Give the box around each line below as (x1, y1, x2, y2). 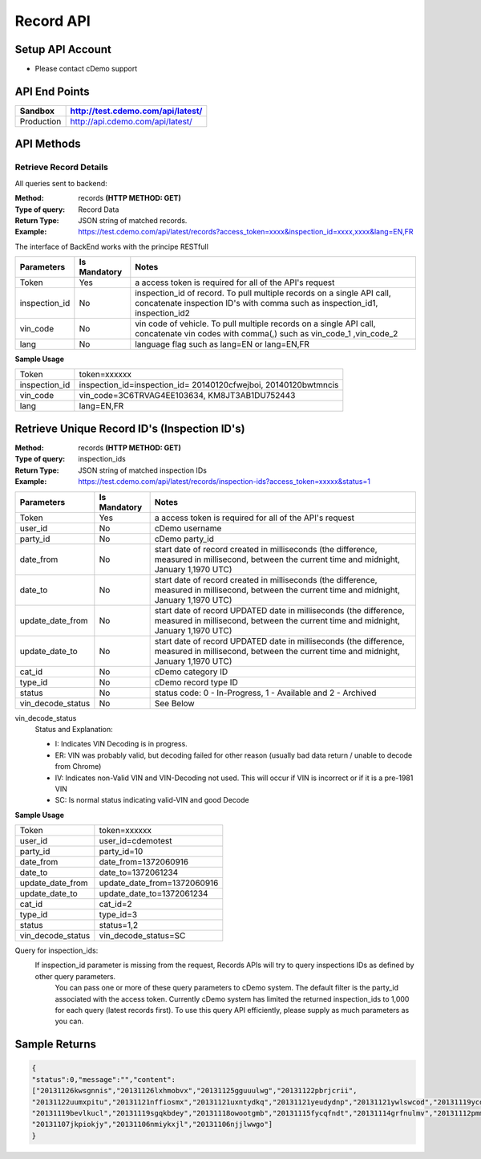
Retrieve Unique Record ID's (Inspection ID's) (14, 421, 245, 435)
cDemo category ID (154, 666, 228, 677)
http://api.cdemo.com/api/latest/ (70, 116, 192, 127)
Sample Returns (14, 1038, 96, 1051)
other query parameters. (34, 971, 116, 981)
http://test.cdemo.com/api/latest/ (70, 105, 203, 116)
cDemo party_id (154, 533, 214, 544)
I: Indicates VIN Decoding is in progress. (55, 739, 188, 749)
